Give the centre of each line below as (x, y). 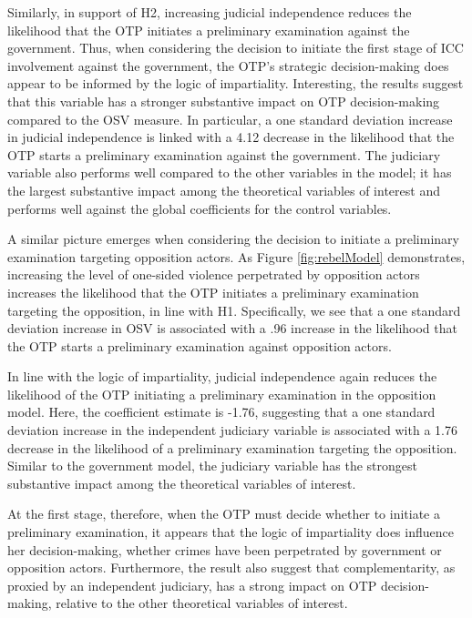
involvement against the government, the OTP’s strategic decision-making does (228, 65)
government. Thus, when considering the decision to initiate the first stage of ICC (236, 48)
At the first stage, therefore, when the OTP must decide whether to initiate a (224, 514)
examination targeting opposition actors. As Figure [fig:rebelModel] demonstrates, (236, 256)
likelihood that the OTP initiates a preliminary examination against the (209, 30)
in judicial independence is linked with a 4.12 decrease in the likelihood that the (231, 137)
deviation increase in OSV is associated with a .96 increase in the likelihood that (232, 328)
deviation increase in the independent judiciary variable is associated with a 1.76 (232, 430)
